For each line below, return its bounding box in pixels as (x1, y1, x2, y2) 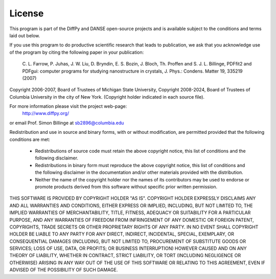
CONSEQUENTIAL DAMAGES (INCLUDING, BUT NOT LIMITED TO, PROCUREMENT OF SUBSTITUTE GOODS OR (9, 238, 246, 244)
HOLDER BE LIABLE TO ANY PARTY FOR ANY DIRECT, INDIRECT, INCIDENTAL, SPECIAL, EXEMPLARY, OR (9, 231, 235, 237)
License (9, 8, 44, 19)
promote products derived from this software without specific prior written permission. (35, 183, 218, 190)
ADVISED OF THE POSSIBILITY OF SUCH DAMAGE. (9, 267, 118, 273)
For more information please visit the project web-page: (9, 103, 127, 109)
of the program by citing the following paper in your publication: (9, 49, 144, 55)
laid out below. (9, 32, 40, 38)
